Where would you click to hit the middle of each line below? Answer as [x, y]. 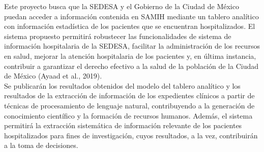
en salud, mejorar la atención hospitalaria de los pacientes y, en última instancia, [130, 55]
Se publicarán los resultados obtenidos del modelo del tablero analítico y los [122, 85]
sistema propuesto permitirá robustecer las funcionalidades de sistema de [118, 36]
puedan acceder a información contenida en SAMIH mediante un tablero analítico [131, 16]
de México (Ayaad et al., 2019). [53, 76]
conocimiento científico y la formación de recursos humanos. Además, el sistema [128, 115]
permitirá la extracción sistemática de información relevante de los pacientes [123, 125]
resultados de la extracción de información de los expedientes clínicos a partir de [129, 96]
